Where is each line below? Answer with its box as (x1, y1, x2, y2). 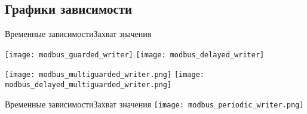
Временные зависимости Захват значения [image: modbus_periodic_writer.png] (5, 97, 304, 110)
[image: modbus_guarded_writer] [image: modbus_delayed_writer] (5, 50, 265, 59)
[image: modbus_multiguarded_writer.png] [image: (5, 70, 204, 79)
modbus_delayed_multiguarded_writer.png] (5, 81, 172, 90)
